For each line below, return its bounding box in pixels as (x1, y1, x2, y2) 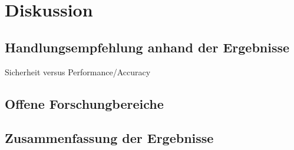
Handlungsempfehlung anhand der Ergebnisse (5, 38, 290, 56)
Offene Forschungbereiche (5, 94, 164, 112)
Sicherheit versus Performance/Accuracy (5, 65, 151, 78)
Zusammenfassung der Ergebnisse (5, 129, 214, 147)
